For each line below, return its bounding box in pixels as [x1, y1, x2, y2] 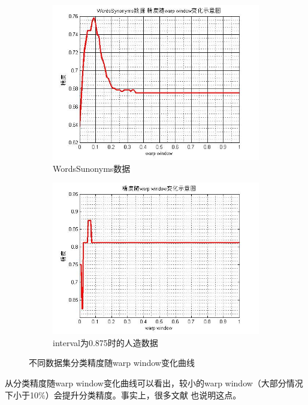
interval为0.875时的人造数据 [53, 336, 158, 349]
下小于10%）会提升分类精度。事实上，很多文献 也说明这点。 [5, 388, 241, 401]
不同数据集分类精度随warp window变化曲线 [29, 356, 195, 369]
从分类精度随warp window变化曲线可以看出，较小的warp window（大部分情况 [5, 376, 303, 389]
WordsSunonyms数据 [53, 162, 131, 174]
